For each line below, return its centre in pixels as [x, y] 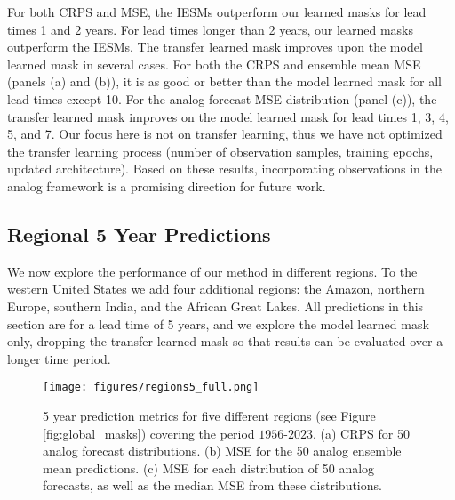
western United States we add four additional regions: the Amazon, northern [216, 289]
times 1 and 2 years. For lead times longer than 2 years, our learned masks [211, 29]
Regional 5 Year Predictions [139, 234]
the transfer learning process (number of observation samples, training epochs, [220, 151]
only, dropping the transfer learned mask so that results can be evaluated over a [225, 341]
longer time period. [59, 358]
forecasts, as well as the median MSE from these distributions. [212, 485]
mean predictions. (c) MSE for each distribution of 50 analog [209, 468]
